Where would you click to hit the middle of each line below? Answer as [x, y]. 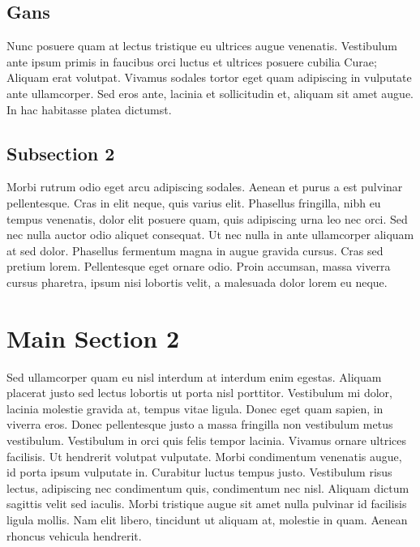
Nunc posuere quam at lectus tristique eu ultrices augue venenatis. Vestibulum [202, 46]
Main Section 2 [93, 338]
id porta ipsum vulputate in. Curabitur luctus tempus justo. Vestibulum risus [199, 472]
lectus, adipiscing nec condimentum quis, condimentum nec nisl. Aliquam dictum [208, 487]
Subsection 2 [61, 153]
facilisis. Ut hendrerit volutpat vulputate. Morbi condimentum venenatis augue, [204, 456]
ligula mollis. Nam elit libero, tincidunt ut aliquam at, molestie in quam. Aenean [207, 519]
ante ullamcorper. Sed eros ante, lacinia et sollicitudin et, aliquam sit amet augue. [210, 93]
